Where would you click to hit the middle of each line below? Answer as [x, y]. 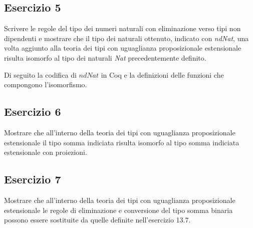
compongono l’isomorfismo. [46, 84]
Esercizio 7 [33, 179]
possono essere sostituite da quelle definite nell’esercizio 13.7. [97, 220]
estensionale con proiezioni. [46, 152]
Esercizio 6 [33, 111]
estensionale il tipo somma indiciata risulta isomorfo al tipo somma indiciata [122, 142]
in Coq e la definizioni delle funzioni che [162, 74]
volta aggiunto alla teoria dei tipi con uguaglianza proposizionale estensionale [123, 48]
